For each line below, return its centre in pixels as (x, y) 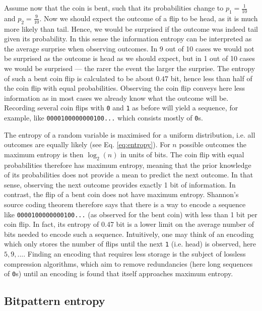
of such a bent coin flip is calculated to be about (79, 78)
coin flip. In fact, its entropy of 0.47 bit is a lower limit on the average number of (129, 224)
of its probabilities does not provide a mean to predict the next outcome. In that (129, 175)
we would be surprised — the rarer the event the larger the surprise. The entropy (130, 68)
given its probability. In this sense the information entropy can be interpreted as (128, 39)
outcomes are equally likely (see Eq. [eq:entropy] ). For (87, 144)
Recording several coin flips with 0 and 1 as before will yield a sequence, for (121, 108)
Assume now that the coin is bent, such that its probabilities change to (114, 8)
